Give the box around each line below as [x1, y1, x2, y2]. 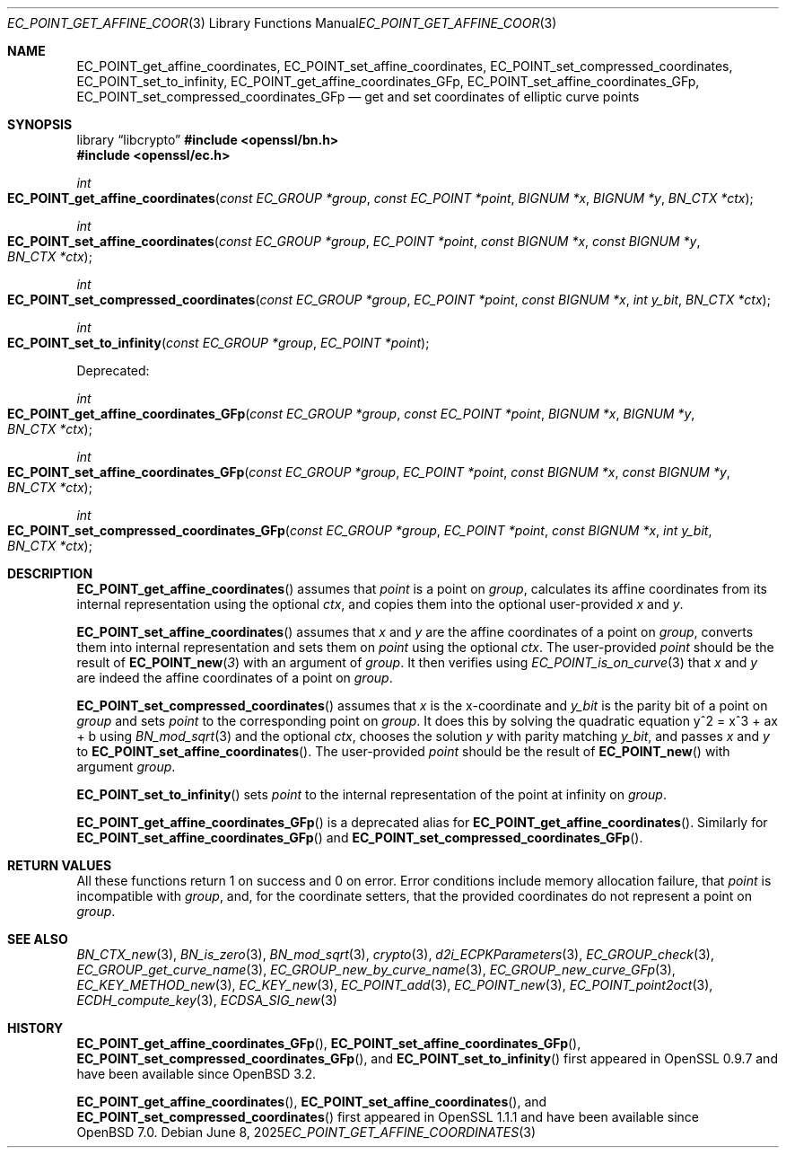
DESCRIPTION [7, 566, 93, 581]
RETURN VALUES [7, 858, 112, 873]
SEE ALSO [7, 931, 68, 947]
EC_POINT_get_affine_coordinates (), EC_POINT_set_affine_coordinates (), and [76, 1094, 547, 1109]
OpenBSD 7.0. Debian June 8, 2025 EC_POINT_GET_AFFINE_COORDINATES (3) [76, 1124, 537, 1140]
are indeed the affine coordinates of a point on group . [76, 670, 393, 685]
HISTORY [7, 1020, 64, 1036]
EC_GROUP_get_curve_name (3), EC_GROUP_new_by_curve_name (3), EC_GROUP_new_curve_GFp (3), [76, 962, 676, 977]
